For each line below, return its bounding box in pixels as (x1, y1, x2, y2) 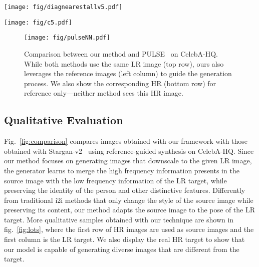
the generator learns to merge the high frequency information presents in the (4, 165, 239, 175)
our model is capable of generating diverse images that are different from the (4, 243, 239, 254)
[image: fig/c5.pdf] (4, 19, 73, 26)
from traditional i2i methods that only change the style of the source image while (4, 194, 253, 205)
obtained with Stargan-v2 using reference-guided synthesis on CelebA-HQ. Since (4, 145, 254, 156)
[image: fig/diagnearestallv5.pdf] (4, 4, 123, 11)
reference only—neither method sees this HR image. (24, 88, 183, 98)
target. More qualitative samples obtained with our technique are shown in (4, 214, 234, 224)
